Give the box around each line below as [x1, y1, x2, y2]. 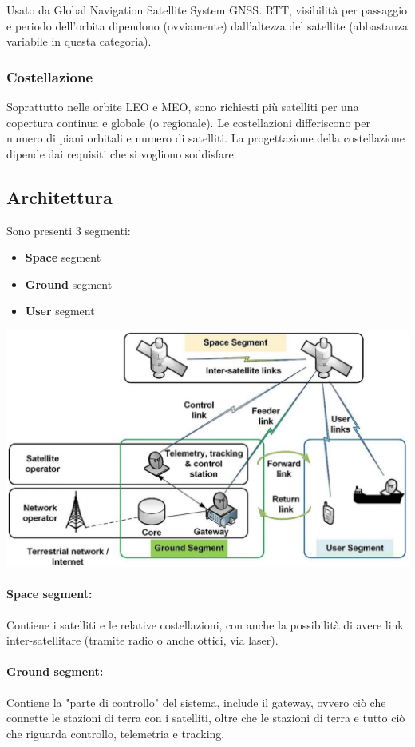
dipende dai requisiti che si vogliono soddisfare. [6, 145, 237, 162]
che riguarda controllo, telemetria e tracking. [6, 725, 225, 741]
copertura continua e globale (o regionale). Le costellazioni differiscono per [6, 114, 370, 130]
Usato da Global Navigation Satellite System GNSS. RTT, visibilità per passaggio [6, 2, 408, 18]
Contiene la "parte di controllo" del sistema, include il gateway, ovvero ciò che [6, 693, 386, 710]
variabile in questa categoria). [6, 33, 152, 50]
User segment [25, 302, 95, 319]
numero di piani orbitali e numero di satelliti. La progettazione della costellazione [6, 130, 405, 146]
